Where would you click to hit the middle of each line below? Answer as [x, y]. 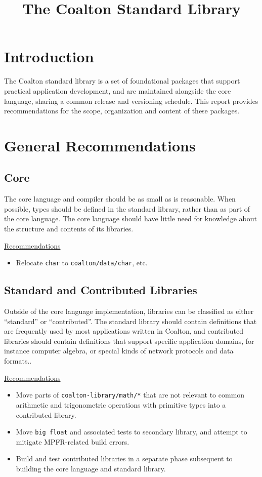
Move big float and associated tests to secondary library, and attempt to [132, 432]
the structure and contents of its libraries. [69, 229]
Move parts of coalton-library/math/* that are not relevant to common [130, 395]
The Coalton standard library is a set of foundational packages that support [122, 81]
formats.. [18, 361]
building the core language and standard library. [91, 468]
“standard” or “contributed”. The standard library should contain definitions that [130, 321]
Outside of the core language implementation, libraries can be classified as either [129, 311]
